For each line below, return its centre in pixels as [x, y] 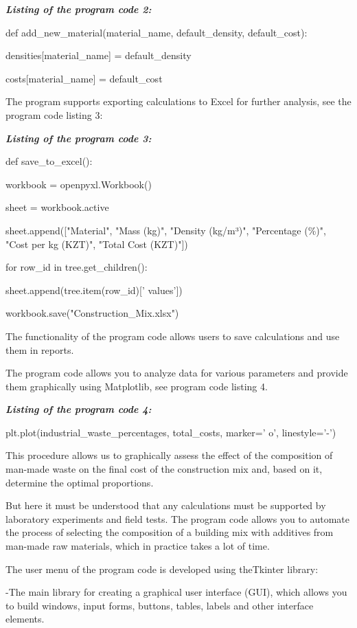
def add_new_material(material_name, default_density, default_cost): [157, 32]
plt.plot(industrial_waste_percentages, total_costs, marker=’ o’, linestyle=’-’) [171, 432]
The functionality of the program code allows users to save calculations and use [173, 336]
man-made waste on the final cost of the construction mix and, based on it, [164, 469]
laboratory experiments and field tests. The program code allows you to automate [177, 518]
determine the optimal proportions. [80, 482]
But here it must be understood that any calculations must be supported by [166, 505]
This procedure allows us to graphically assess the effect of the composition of [169, 455]
